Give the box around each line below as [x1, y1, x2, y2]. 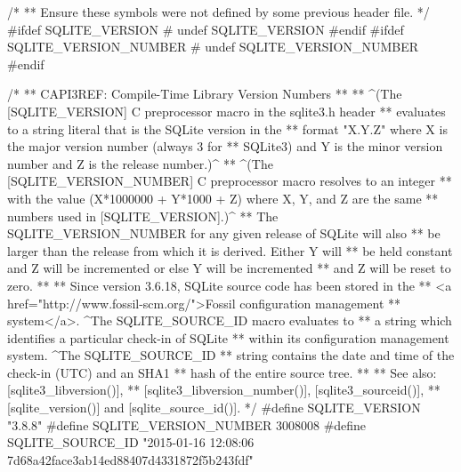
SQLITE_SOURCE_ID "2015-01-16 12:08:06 [7, 433, 255, 452]
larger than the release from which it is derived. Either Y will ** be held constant [7, 241, 453, 260]
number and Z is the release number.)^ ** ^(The [7, 154, 273, 172]
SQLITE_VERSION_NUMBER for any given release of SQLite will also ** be [7, 224, 441, 243]
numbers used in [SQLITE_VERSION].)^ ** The [7, 206, 279, 225]
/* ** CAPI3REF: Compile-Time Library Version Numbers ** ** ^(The [7, 84, 402, 103]
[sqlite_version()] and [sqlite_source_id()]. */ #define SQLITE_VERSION [7, 398, 421, 417]
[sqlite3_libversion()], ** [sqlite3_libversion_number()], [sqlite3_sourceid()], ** [7, 380, 441, 399]
